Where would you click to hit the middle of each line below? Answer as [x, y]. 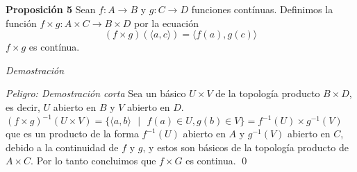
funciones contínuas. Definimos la [262, 9]
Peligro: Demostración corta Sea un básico [96, 93]
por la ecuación [167, 23]
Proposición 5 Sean [51, 9]
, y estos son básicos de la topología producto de [246, 147]
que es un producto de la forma [72, 134]
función [21, 23]
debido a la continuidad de [62, 147]
